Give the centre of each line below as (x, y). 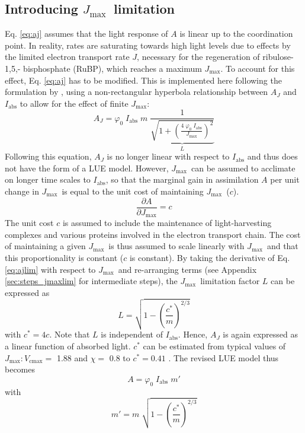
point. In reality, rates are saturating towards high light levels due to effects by (148, 45)
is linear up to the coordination (236, 34)
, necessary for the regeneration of (198, 57)
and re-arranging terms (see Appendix (187, 269)
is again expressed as (260, 334)
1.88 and (72, 357)
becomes (20, 369)
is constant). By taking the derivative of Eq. (210, 257)
